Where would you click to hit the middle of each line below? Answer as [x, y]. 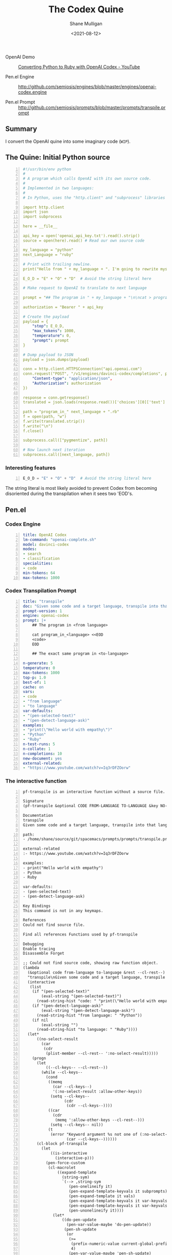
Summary [21, 129]
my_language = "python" [48, 250]
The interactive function [36, 781]
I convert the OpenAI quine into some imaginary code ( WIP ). [68, 141]
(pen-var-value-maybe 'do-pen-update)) [109, 1225]
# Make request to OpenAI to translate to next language [85, 288]
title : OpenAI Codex [45, 535]
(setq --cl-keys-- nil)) [77, 1124]
